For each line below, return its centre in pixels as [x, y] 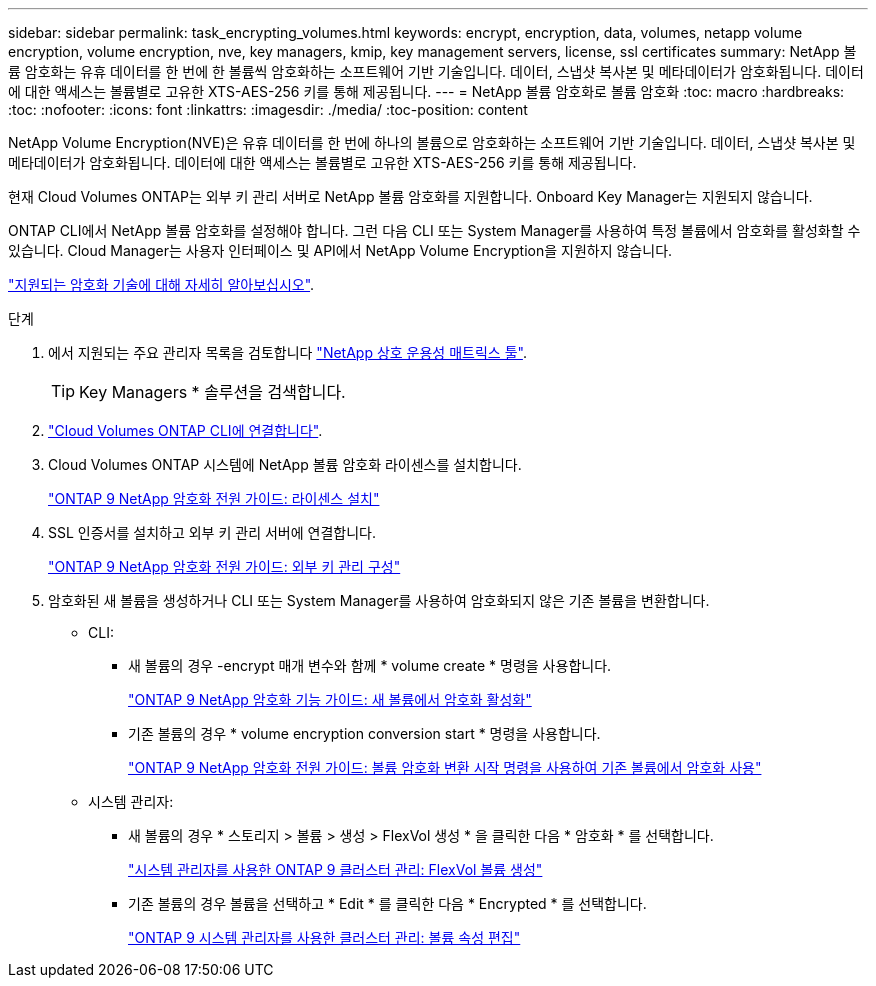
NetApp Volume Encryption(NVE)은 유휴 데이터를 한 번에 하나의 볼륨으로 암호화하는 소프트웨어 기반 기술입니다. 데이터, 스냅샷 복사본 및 [432, 142]
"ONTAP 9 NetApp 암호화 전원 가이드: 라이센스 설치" [214, 498]
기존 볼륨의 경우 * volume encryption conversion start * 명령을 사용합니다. [364, 733]
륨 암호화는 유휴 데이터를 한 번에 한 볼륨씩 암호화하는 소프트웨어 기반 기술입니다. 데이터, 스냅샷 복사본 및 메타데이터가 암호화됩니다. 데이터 [436, 71]
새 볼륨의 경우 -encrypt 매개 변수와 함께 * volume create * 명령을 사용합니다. [370, 665]
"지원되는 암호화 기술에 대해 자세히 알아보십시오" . [161, 284]
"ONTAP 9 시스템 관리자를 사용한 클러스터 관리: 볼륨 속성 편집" [324, 937]
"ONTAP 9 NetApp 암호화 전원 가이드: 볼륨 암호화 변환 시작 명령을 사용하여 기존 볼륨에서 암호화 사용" [445, 767]
